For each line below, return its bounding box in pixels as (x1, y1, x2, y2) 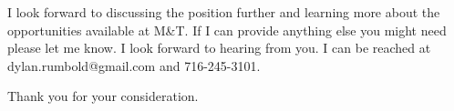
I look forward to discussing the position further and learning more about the (7, 3, 440, 21)
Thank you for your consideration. (7, 86, 199, 106)
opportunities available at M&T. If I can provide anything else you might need (7, 20, 447, 39)
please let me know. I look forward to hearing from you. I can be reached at (7, 38, 431, 57)
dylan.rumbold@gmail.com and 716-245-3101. (7, 55, 261, 75)
